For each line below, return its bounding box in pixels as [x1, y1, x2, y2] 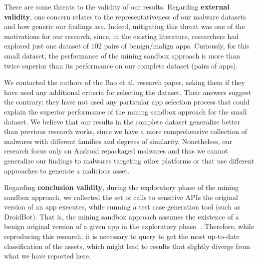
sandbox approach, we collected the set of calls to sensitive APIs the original [4, 191, 238, 202]
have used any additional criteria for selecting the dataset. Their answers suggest [4, 86, 251, 97]
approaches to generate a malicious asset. [4, 165, 130, 175]
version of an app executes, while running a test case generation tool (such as [4, 201, 241, 212]
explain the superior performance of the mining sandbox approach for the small [4, 106, 247, 116]
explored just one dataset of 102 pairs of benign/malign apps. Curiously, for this [4, 40, 250, 51]
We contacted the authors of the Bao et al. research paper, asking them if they [4, 77, 245, 87]
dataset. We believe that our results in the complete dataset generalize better [4, 116, 241, 126]
